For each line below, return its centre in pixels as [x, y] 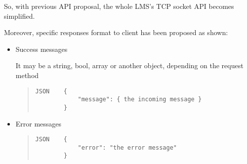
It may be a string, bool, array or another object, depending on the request [129, 65]
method [27, 75]
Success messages [41, 49]
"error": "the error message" [127, 147]
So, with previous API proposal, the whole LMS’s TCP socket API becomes [119, 6]
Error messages [39, 123]
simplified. [20, 16]
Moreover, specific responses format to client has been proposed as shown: [116, 32]
